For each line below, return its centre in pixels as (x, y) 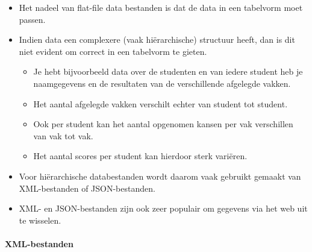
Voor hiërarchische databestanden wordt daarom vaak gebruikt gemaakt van (160, 176)
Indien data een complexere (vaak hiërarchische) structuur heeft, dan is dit (157, 39)
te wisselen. (40, 220)
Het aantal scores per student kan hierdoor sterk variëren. (140, 156)
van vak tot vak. (63, 135)
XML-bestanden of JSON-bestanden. (87, 188)
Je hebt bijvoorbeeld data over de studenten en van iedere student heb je (168, 71)
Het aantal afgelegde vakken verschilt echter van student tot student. (161, 103)
